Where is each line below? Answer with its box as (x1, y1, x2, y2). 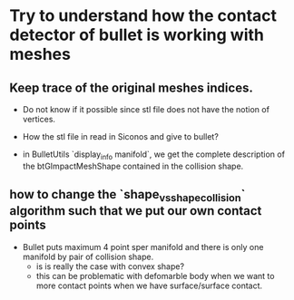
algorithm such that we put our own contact (9, 203, 262, 218)
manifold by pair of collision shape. (22, 251, 154, 262)
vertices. (22, 114, 56, 124)
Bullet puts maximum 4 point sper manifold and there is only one (22, 241, 264, 252)
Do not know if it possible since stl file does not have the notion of (22, 104, 270, 114)
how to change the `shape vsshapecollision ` (9, 187, 246, 205)
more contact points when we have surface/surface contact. (35, 280, 263, 291)
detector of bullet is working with (9, 24, 265, 45)
